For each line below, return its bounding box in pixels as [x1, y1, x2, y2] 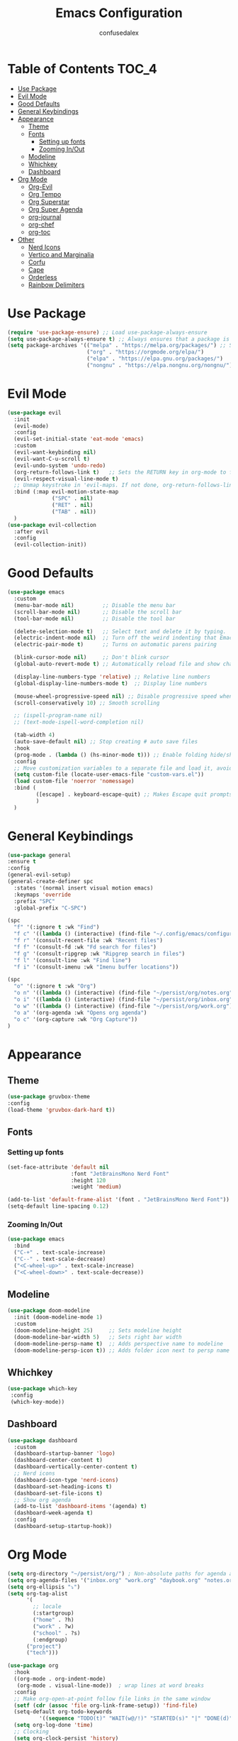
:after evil [13, 528, 50, 535]
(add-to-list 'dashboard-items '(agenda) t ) [13, 1503, 147, 1510]
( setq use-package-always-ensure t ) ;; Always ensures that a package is [7, 335, 230, 342]
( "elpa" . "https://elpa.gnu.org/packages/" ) [86, 355, 223, 363]
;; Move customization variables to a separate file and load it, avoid [13, 765, 233, 772]
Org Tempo [28, 190, 62, 198]
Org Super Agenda [28, 204, 84, 214]
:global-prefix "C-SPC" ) [13, 904, 87, 912]
